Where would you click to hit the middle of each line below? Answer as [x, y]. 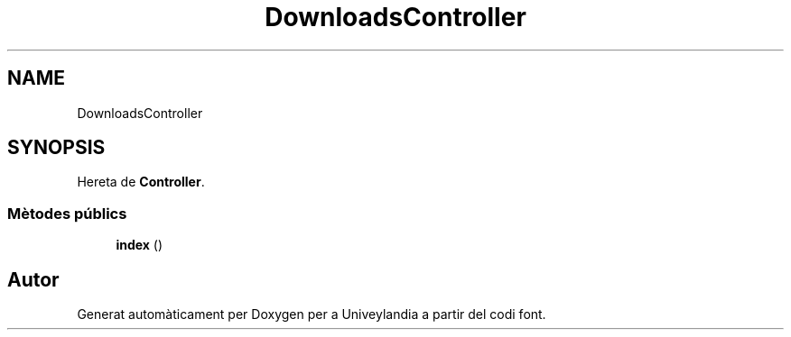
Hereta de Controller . [141, 182]
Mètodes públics [67, 213]
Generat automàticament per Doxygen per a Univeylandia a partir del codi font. [312, 314]
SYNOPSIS [56, 148]
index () [140, 245]
